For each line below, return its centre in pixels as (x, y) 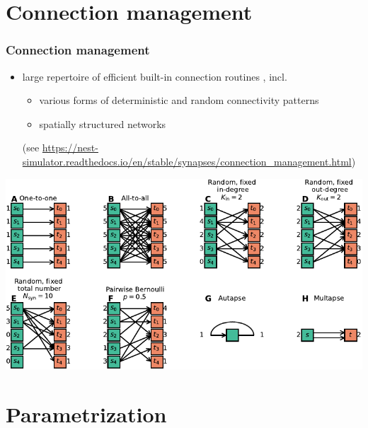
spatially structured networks (103, 123)
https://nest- (70, 148)
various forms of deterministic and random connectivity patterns (179, 100)
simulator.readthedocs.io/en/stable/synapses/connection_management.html (187, 161)
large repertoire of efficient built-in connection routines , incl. (155, 76)
